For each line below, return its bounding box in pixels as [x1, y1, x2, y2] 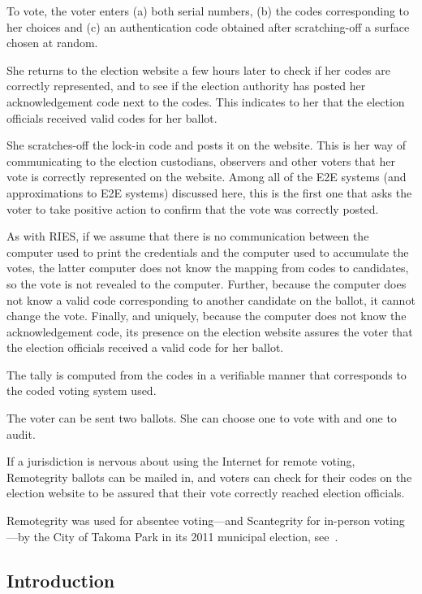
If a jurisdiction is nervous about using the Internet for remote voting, [6, 453, 355, 470]
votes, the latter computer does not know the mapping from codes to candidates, [6, 259, 409, 276]
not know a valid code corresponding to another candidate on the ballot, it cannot [6, 291, 416, 308]
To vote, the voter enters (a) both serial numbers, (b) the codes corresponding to [6, 2, 410, 19]
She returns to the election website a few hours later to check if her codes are [6, 61, 390, 78]
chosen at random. [6, 34, 98, 51]
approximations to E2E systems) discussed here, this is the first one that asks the [6, 184, 412, 201]
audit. [6, 425, 36, 442]
